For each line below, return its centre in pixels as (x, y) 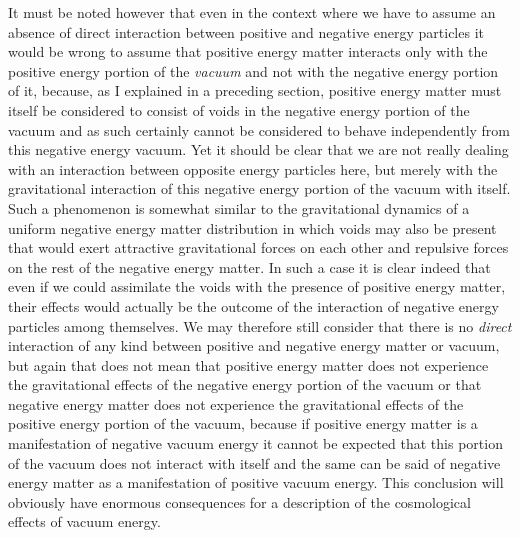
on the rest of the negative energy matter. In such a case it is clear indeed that (249, 266)
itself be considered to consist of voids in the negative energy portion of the (239, 109)
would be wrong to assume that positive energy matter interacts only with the (248, 51)
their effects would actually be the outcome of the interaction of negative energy (253, 305)
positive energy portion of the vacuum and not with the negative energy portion (253, 70)
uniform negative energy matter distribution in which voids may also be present (252, 227)
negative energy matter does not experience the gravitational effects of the (236, 403)
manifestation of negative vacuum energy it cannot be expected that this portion (255, 443)
